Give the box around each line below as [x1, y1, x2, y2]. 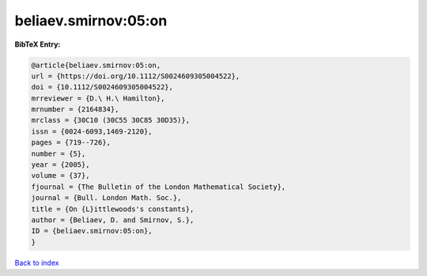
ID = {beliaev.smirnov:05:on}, [31, 226, 153, 236]
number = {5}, [31, 149, 86, 158]
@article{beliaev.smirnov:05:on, [31, 60, 161, 70]
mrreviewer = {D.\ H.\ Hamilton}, [31, 93, 165, 103]
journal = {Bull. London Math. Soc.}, [31, 194, 182, 202]
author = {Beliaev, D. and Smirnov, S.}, [31, 216, 195, 225]
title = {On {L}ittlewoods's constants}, [31, 204, 195, 214]
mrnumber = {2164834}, [31, 105, 119, 114]
